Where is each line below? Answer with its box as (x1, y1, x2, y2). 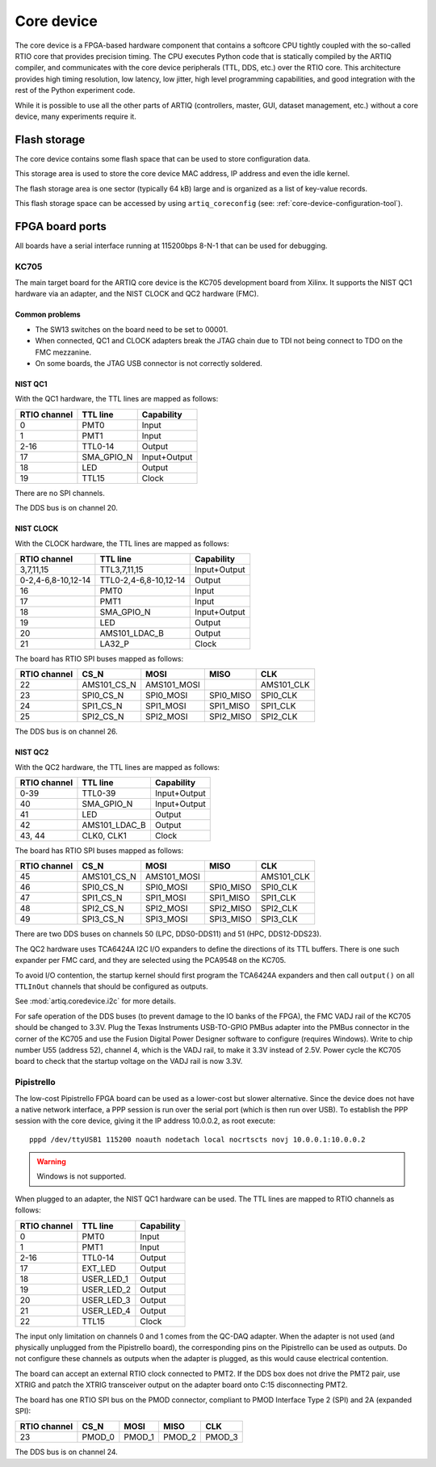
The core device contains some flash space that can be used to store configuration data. (15, 153, 311, 163)
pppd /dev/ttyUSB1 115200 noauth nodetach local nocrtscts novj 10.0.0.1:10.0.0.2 (29, 1135, 366, 1144)
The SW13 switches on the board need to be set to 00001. (35, 324, 228, 334)
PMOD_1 (124, 1431, 155, 1443)
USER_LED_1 (82, 1273, 129, 1284)
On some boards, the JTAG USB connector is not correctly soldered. (35, 358, 262, 368)
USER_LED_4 (82, 1305, 131, 1316)
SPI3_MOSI (145, 914, 189, 925)
